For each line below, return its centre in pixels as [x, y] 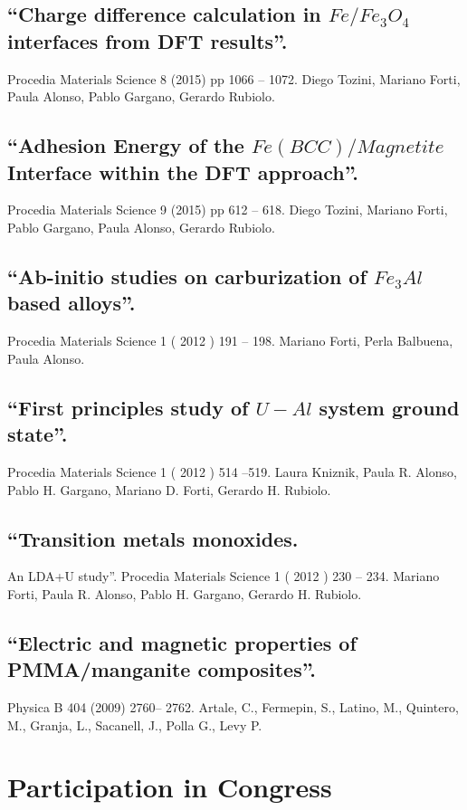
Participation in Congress [170, 787]
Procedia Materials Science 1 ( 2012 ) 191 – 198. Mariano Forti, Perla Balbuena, [230, 341]
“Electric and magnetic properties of [182, 642]
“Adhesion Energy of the [126, 145]
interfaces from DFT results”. [148, 40]
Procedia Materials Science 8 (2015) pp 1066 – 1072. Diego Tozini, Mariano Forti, [234, 78]
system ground [389, 407]
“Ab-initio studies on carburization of [187, 276]
